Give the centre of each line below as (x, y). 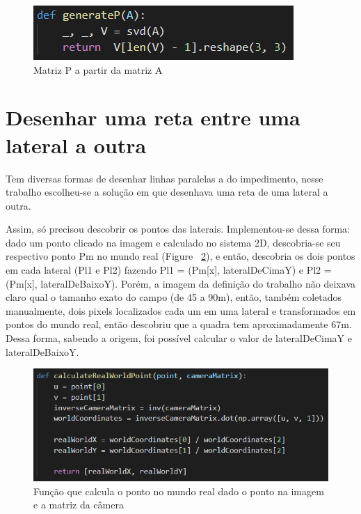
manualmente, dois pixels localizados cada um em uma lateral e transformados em (181, 310)
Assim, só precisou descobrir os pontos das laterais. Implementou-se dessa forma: (178, 229)
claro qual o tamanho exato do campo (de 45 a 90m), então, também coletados (174, 297)
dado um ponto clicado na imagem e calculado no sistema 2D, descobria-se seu (173, 242)
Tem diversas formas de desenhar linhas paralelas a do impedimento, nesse (165, 178)
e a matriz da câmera (79, 505)
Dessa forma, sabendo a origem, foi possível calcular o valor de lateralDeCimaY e (179, 338)
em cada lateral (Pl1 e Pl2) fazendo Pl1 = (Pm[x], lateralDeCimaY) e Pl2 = (169, 270)
